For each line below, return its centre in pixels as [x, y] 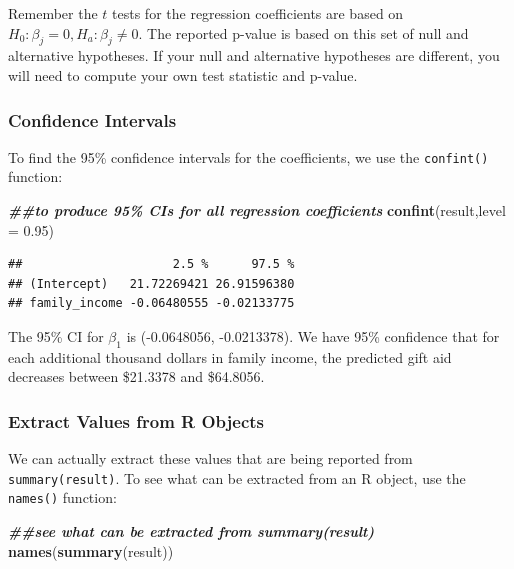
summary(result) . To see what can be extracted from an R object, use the [237, 477]
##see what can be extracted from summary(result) [191, 531]
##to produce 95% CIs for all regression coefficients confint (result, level [257, 210]
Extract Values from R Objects [136, 420]
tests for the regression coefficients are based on [258, 13]
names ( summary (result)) [91, 550]
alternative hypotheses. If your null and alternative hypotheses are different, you [254, 55]
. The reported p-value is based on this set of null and [303, 32]
